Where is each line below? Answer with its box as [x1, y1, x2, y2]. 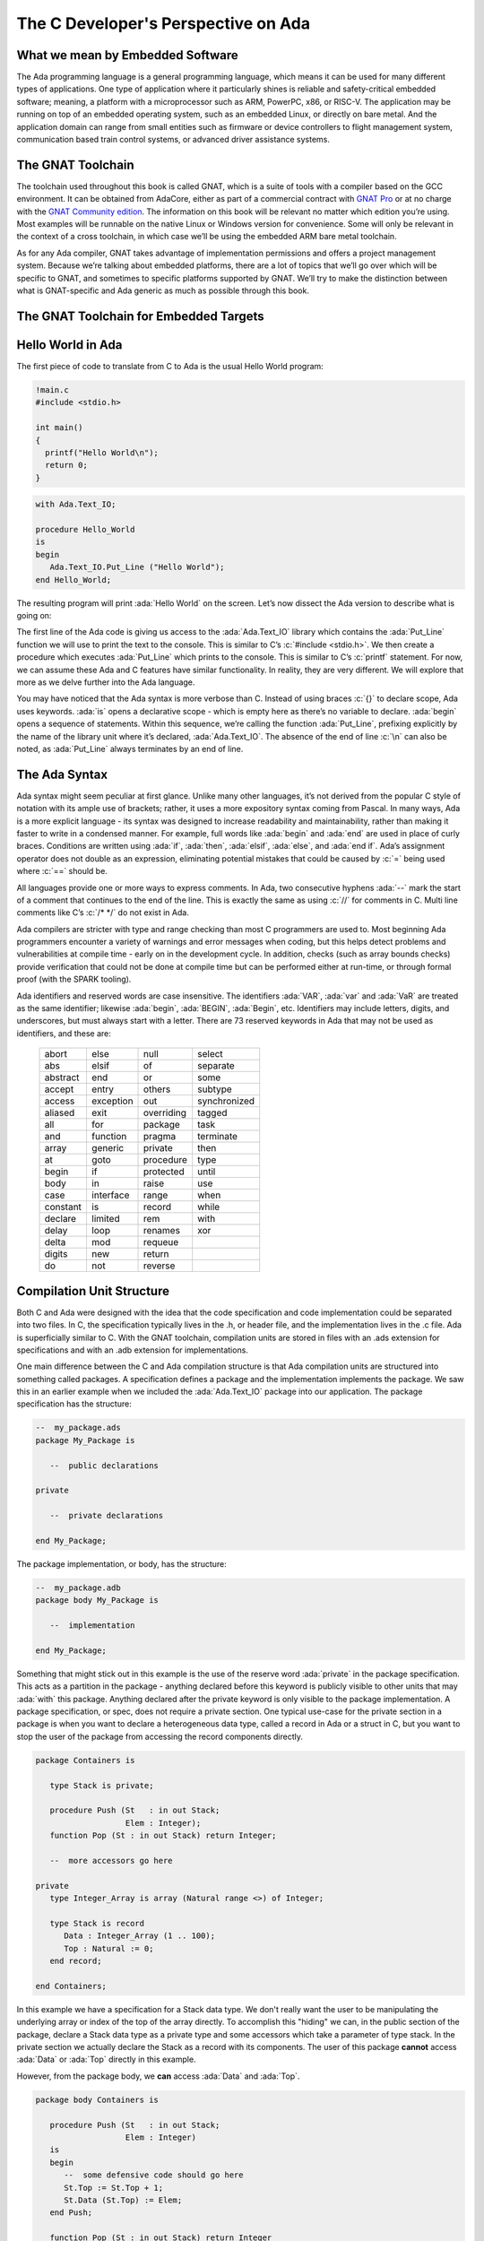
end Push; [49, 2208, 93, 2218]
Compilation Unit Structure [16, 1283, 170, 1299]
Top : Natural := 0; [64, 1943, 154, 1953]
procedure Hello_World [35, 524, 135, 535]
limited [91, 1213, 120, 1225]
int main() [35, 422, 83, 433]
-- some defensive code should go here [64, 2170, 244, 2180]
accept [44, 1083, 74, 1095]
